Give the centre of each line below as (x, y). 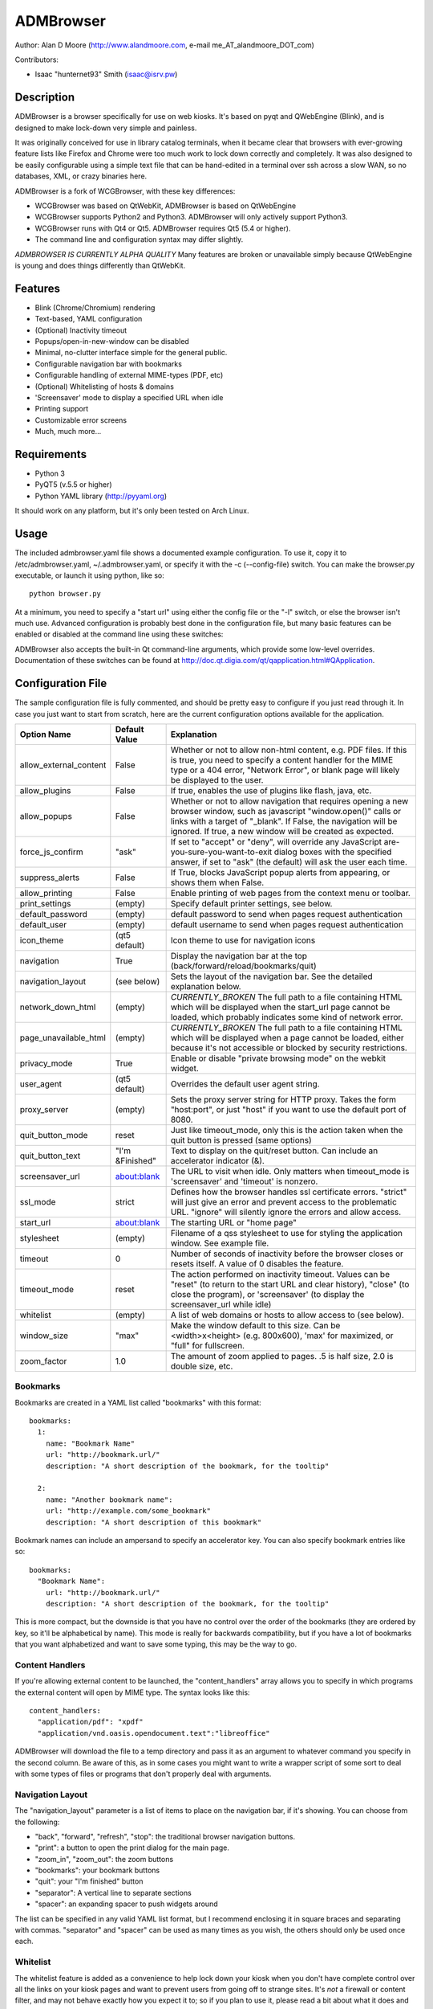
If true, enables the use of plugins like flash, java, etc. (271, 790)
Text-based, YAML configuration (89, 319)
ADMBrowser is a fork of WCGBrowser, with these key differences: (125, 191)
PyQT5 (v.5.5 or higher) (73, 485)
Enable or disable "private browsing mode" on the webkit (278, 1058)
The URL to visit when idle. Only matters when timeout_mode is (290, 1171)
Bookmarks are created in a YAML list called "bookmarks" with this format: (138, 1402)
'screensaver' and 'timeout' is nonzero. (244, 1181)
